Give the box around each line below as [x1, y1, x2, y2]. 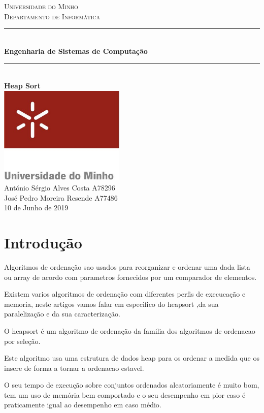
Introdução [4, 232, 82, 252]
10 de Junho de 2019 [4, 202, 69, 213]
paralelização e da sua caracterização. [4, 308, 120, 319]
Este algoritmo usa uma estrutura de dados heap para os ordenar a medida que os [4, 353, 259, 363]
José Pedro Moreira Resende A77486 [4, 192, 118, 203]
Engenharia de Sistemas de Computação [4, 45, 148, 56]
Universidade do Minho [4, 1, 78, 11]
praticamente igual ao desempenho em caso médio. [4, 399, 161, 410]
